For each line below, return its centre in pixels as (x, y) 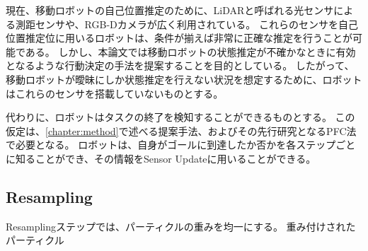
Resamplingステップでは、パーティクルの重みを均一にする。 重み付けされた (181, 226)
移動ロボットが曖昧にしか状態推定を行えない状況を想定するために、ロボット (184, 79)
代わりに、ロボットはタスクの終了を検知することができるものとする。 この (180, 117)
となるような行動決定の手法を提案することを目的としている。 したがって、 (180, 65)
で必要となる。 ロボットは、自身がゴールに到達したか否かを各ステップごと (181, 145)
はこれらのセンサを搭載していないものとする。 (115, 93)
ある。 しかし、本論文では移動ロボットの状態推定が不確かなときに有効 (190, 51)
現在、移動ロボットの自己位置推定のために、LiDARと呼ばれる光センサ (170, 10)
